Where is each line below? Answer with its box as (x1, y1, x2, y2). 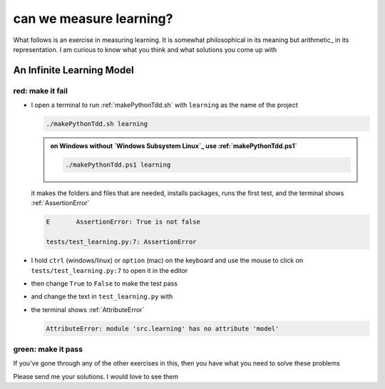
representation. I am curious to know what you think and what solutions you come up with (13, 45, 277, 53)
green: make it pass (13, 344, 83, 354)
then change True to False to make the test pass (31, 279, 178, 288)
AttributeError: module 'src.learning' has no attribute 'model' (46, 324, 279, 333)
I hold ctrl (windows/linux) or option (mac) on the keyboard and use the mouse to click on (31, 256, 303, 265)
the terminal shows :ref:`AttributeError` (31, 305, 145, 313)
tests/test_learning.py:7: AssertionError (46, 238, 197, 246)
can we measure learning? (13, 11, 173, 26)
